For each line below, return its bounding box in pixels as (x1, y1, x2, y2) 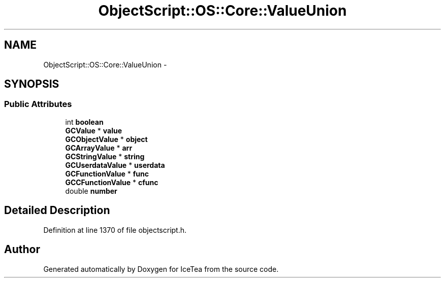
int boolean (65, 117, 104, 126)
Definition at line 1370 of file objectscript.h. (43, 225, 187, 234)
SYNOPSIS (4, 78, 59, 91)
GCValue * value (65, 126, 122, 135)
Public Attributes (4, 99, 72, 110)
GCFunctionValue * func (65, 169, 149, 178)
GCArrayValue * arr (65, 143, 133, 152)
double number (65, 186, 117, 195)
